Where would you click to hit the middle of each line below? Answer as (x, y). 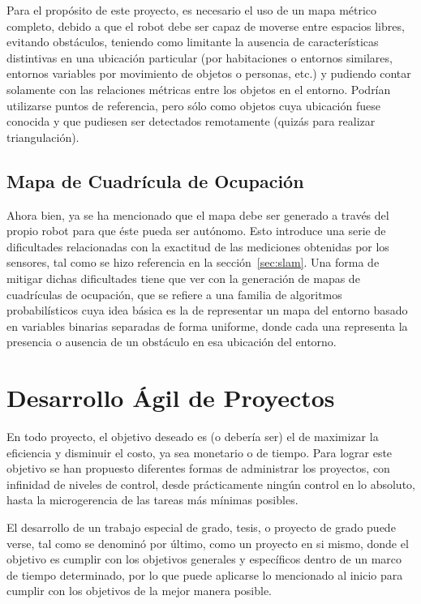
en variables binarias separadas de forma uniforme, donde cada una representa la (207, 326)
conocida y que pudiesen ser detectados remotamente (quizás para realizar (191, 121)
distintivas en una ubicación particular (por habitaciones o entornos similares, (200, 57)
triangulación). (43, 137)
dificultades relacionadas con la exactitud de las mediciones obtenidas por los (198, 246)
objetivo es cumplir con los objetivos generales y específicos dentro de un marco (204, 559)
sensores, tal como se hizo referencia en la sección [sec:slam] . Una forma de (193, 262)
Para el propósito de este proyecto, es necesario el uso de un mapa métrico (192, 10)
